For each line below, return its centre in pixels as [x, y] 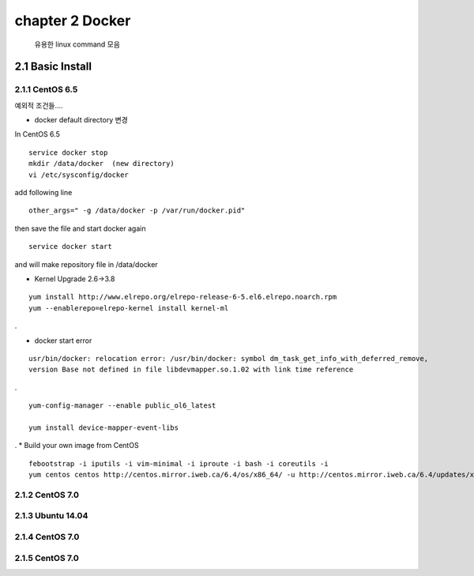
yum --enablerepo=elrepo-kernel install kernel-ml [129, 308]
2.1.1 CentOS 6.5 [46, 89]
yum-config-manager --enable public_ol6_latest [122, 406]
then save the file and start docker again [80, 228]
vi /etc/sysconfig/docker [79, 175]
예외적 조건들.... [39, 105]
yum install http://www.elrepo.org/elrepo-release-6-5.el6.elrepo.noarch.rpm [183, 297]
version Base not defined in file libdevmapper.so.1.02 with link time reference [191, 370]
